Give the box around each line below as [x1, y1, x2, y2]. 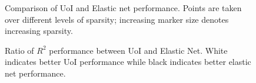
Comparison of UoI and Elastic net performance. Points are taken [5, 2, 242, 13]
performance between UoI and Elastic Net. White [49, 44, 228, 56]
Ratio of [5, 44, 34, 56]
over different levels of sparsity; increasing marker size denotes [5, 13, 229, 25]
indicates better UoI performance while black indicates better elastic [5, 56, 251, 68]
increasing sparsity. [5, 25, 73, 37]
